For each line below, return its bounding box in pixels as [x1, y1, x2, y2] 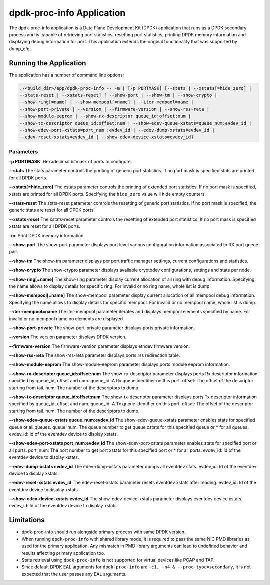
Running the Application [9, 59, 86, 67]
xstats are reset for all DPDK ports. [9, 223, 81, 229]
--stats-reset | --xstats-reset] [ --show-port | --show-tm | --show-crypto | [19, 92, 217, 98]
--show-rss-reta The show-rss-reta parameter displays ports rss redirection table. [9, 352, 180, 358]
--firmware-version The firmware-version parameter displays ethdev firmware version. [9, 343, 190, 349]
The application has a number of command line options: [9, 72, 124, 78]
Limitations [9, 516, 45, 524]
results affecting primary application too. [21, 550, 105, 556]
